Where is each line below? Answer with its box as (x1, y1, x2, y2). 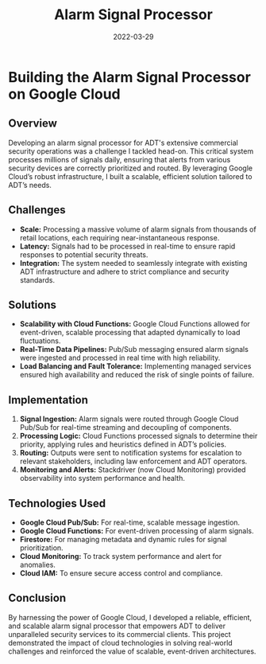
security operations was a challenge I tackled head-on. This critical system (8, 146, 254, 156)
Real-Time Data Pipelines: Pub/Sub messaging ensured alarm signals (19, 345, 249, 354)
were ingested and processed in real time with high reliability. (19, 353, 221, 363)
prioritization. (19, 543, 64, 553)
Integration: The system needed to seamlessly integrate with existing (19, 258, 248, 268)
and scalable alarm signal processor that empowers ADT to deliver (8, 621, 226, 631)
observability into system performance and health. (19, 474, 185, 483)
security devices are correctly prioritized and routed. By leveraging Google (8, 163, 253, 173)
